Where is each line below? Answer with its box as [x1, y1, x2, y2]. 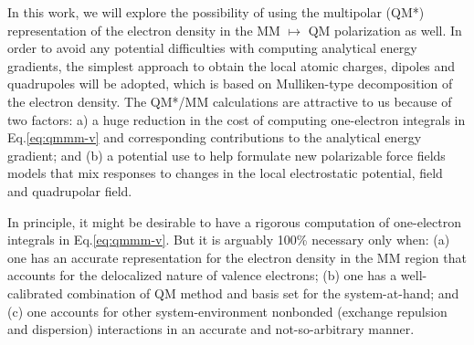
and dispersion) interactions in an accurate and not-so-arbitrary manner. [7, 319, 415, 339]
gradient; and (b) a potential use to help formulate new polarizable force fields [7, 145, 446, 164]
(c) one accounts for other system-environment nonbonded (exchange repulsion [7, 301, 448, 320]
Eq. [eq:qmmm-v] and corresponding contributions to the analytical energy [7, 128, 422, 147]
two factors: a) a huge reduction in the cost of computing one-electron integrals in [7, 110, 466, 129]
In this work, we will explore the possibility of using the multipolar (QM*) [7, 3, 425, 21]
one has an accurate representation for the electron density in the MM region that [7, 247, 467, 267]
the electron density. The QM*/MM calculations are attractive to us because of [7, 91, 452, 110]
